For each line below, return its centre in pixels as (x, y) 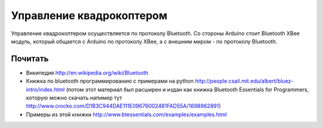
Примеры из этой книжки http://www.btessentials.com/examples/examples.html (127, 114)
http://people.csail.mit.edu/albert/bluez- (244, 81)
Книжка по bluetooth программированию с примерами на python (110, 81)
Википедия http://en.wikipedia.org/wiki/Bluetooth (87, 73)
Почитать (30, 59)
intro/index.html (45, 89)
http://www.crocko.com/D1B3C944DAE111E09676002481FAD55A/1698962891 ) (124, 106)
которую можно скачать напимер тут (74, 98)
